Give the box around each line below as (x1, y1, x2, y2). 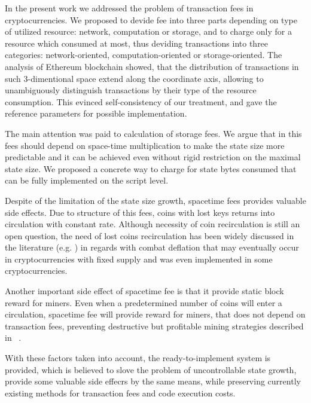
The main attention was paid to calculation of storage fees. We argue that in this (5, 127, 302, 139)
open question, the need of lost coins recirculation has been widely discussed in (5, 229, 294, 242)
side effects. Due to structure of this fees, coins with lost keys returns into (5, 206, 275, 218)
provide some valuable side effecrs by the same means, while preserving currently (5, 375, 301, 387)
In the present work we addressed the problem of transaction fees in (5, 2, 254, 14)
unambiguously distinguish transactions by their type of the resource (5, 84, 257, 96)
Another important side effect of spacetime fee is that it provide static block (5, 285, 284, 297)
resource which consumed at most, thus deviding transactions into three (5, 36, 269, 49)
